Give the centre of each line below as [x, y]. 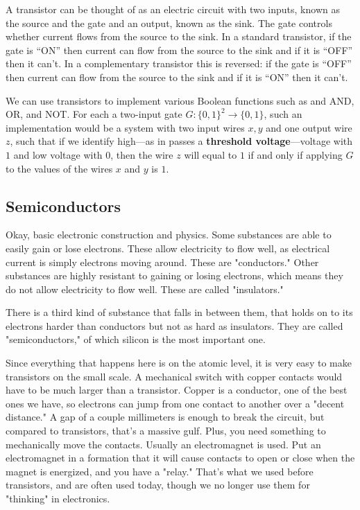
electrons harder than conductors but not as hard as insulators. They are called [174, 325]
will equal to [211, 154]
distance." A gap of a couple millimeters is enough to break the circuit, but [165, 417]
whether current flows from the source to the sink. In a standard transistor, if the [179, 36]
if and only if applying [295, 154]
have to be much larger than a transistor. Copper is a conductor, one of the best [177, 390]
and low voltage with [58, 154]
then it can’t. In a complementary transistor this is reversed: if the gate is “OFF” [179, 63]
